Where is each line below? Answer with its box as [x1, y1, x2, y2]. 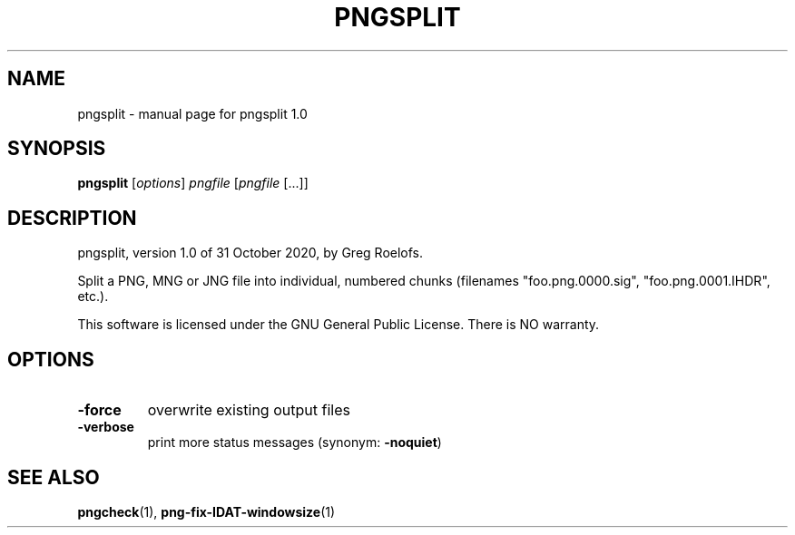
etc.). [77, 288, 109, 305]
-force [77, 401, 122, 420]
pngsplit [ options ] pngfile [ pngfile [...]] [77, 175, 309, 191]
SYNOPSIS [7, 137, 106, 160]
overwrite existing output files [147, 401, 350, 420]
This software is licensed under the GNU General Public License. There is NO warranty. [77, 316, 600, 333]
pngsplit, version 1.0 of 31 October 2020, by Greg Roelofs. [77, 245, 424, 261]
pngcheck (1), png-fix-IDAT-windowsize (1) [77, 503, 336, 520]
